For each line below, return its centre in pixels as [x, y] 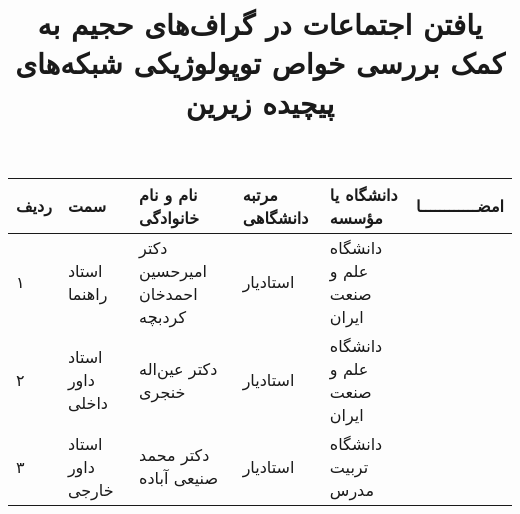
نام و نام [168, 194]
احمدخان [168, 293]
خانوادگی [169, 217]
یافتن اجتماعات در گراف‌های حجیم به [260, 23]
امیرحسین [173, 270]
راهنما [87, 293]
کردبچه [163, 316]
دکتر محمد [174, 455]
